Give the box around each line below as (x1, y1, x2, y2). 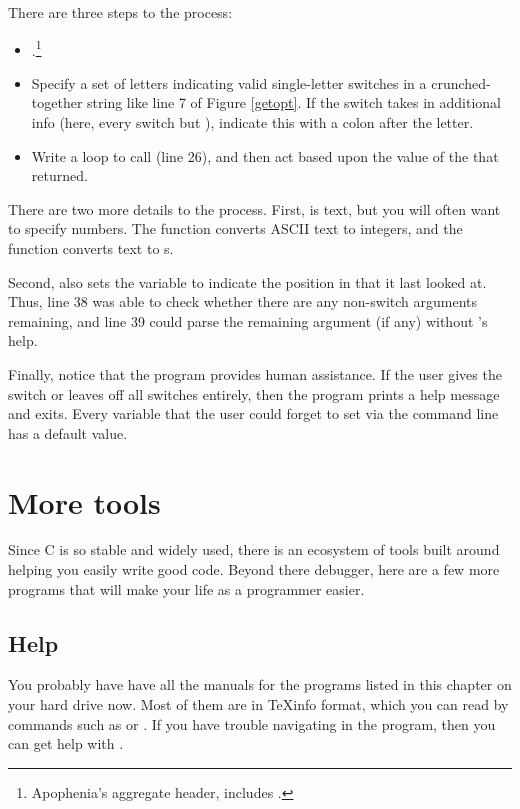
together (31, 92, 83, 113)
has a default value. (8, 422, 128, 443)
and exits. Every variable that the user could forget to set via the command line (8, 403, 499, 424)
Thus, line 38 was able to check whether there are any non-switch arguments (8, 291, 478, 312)
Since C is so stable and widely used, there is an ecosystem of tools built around (8, 539, 500, 560)
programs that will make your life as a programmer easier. (8, 578, 365, 599)
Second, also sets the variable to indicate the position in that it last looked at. (8, 271, 487, 292)
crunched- (431, 72, 491, 93)
